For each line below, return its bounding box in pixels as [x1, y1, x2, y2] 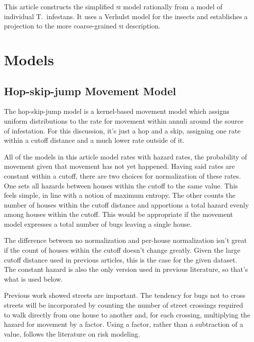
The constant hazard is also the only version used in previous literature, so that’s [4, 264, 248, 274]
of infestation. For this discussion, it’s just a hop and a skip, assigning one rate [4, 125, 241, 135]
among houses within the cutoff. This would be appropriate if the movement [4, 209, 233, 219]
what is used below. [4, 273, 63, 284]
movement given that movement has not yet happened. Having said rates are [4, 161, 235, 171]
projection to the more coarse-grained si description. [4, 21, 161, 31]
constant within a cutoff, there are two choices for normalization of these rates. [4, 170, 241, 181]
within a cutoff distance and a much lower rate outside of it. [4, 135, 185, 145]
